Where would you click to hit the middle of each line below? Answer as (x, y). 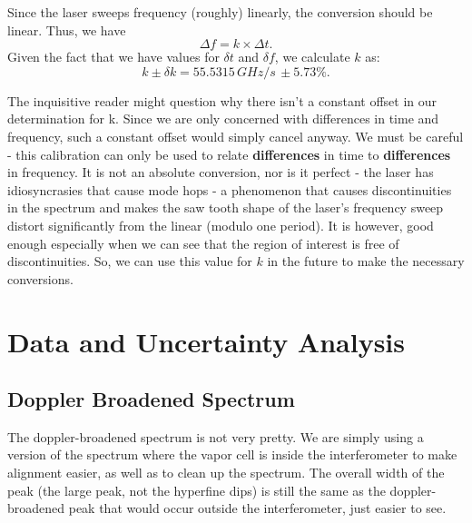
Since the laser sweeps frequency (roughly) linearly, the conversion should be (220, 12)
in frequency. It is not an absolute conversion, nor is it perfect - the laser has (221, 172)
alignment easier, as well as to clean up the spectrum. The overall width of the (226, 473)
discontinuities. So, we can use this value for (130, 261)
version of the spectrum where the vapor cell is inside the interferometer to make (232, 454)
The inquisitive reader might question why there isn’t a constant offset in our (222, 100)
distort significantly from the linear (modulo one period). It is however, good (221, 225)
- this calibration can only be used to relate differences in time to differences (229, 154)
